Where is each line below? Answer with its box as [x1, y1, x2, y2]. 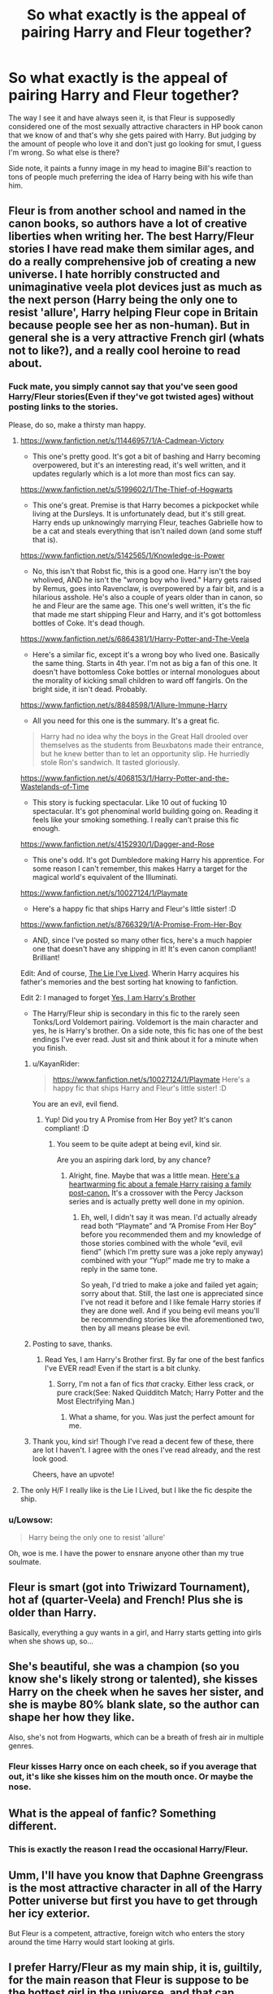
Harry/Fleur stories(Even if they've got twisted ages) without [8, 391, 254, 403]
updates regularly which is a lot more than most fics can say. [32, 468, 236, 478]
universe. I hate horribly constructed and [8, 268, 221, 281]
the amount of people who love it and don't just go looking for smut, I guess [8, 138, 262, 148]
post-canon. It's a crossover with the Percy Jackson [68, 1187, 244, 1197]
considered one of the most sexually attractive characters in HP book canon [8, 121, 263, 131]
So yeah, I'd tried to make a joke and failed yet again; [80, 1279, 258, 1290]
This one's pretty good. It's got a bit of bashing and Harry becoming [32, 451, 261, 461]
